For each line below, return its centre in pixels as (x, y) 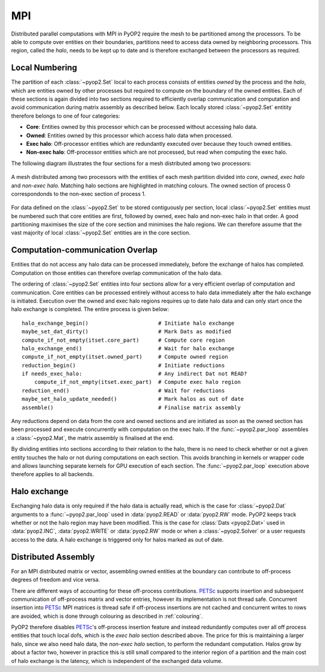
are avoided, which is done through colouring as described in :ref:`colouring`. (107, 616)
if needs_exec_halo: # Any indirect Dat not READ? (135, 374)
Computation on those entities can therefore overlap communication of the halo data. (117, 273)
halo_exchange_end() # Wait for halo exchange (128, 348)
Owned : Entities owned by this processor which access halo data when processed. (129, 135)
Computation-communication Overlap (84, 250)
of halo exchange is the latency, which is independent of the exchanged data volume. (117, 661)
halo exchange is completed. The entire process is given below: (90, 309)
